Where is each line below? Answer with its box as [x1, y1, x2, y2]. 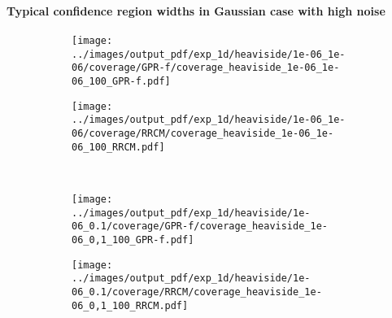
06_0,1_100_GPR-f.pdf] [72, 233, 194, 246]
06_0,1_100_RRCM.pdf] [72, 299, 189, 311]
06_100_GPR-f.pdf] [72, 76, 171, 88]
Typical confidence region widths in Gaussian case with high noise [7, 2, 385, 19]
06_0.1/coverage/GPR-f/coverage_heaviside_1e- [72, 220, 328, 233]
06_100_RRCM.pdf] [72, 141, 165, 153]
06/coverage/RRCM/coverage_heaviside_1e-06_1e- [72, 128, 334, 140]
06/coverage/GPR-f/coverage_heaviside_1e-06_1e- [72, 62, 340, 74]
